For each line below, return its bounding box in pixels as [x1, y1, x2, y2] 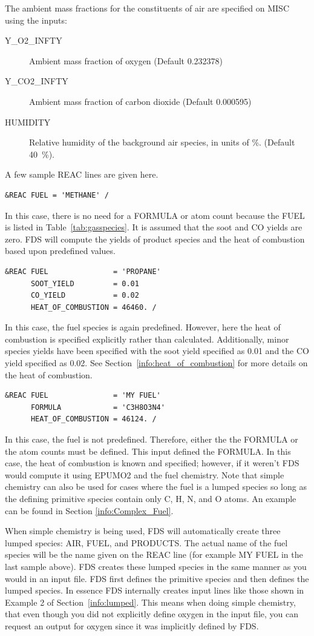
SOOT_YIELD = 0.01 [30, 279, 139, 288]
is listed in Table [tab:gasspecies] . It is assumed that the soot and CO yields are [5, 221, 303, 233]
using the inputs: [5, 13, 67, 26]
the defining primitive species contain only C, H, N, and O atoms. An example [5, 492, 296, 504]
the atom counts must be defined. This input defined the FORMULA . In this [5, 444, 291, 457]
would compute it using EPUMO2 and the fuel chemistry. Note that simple [5, 468, 284, 481]
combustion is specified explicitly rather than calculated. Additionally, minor [5, 332, 289, 345]
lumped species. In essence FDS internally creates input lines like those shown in [5, 584, 304, 597]
